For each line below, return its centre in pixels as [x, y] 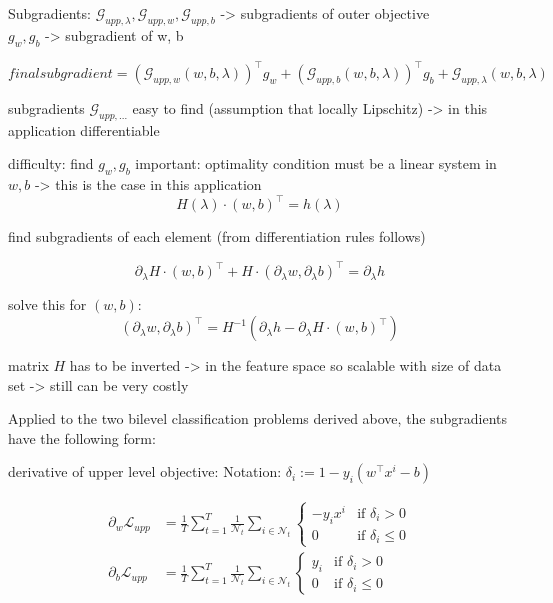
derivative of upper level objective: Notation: [145, 471]
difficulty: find [51, 163]
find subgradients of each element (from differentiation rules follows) [217, 236]
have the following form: [82, 437]
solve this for [47, 304]
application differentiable [84, 129]
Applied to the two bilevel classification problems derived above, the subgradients [258, 418]
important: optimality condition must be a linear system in [316, 163]
